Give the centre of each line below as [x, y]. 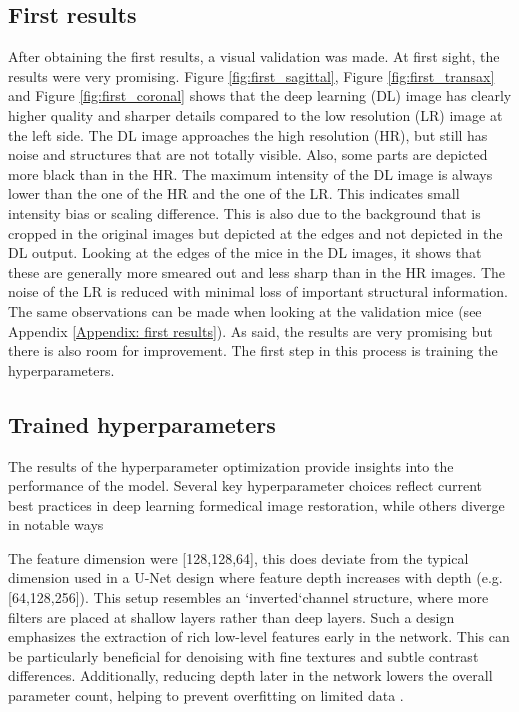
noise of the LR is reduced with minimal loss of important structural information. [258, 291]
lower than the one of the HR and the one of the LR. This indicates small [234, 193]
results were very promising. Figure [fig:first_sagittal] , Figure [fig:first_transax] [251, 75]
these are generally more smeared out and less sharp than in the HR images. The [257, 271]
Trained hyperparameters [142, 423]
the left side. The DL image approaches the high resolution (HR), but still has [248, 134]
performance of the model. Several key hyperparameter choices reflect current [245, 485]
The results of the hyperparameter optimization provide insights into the [231, 465]
